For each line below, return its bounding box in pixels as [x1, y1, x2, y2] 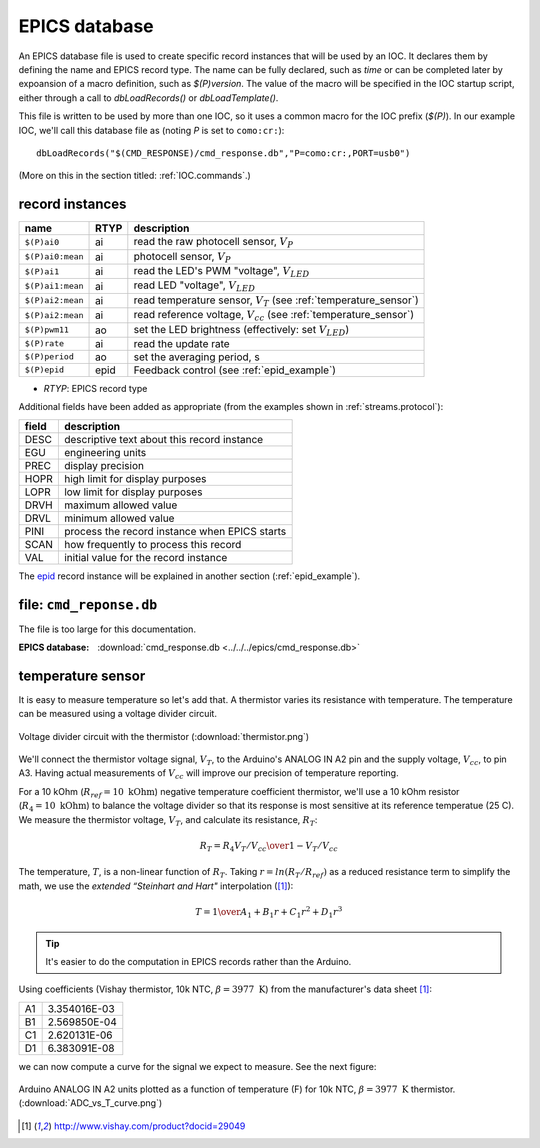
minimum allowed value [63, 511, 175, 525]
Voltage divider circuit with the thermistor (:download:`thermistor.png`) [18, 730, 310, 742]
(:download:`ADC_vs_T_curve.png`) [18, 1097, 163, 1109]
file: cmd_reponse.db [18, 596, 158, 613]
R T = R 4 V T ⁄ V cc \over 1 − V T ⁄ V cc [199, 840, 339, 854]
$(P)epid [24, 365, 65, 375]
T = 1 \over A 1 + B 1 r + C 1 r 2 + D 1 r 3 [195, 905, 343, 920]
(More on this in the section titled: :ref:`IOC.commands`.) [18, 170, 252, 182]
